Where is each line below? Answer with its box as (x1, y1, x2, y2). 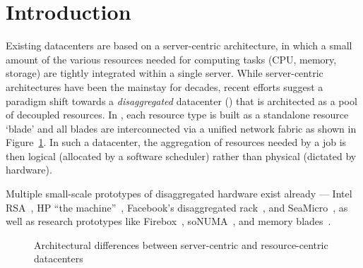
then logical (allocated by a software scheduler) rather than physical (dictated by (6, 148, 357, 163)
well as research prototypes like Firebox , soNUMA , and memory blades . (6, 214, 331, 229)
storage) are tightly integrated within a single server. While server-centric (6, 66, 323, 80)
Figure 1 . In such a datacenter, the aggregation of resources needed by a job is (6, 135, 347, 150)
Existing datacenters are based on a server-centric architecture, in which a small (6, 38, 352, 53)
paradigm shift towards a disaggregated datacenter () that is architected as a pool (6, 93, 357, 108)
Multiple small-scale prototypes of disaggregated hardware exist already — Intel (6, 186, 352, 201)
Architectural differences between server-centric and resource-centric (34, 237, 328, 252)
